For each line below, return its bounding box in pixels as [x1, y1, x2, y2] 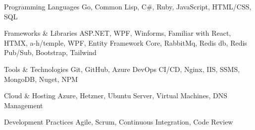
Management [4, 100, 43, 110]
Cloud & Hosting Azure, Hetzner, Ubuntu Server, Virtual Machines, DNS [4, 90, 227, 101]
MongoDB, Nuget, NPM [4, 73, 78, 84]
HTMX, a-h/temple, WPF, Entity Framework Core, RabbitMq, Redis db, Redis [4, 37, 247, 48]
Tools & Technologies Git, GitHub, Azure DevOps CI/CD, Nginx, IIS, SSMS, [4, 64, 240, 74]
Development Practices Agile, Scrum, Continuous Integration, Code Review [4, 117, 233, 127]
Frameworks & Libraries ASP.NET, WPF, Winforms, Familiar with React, [4, 28, 231, 38]
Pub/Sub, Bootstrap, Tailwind [4, 47, 97, 58]
